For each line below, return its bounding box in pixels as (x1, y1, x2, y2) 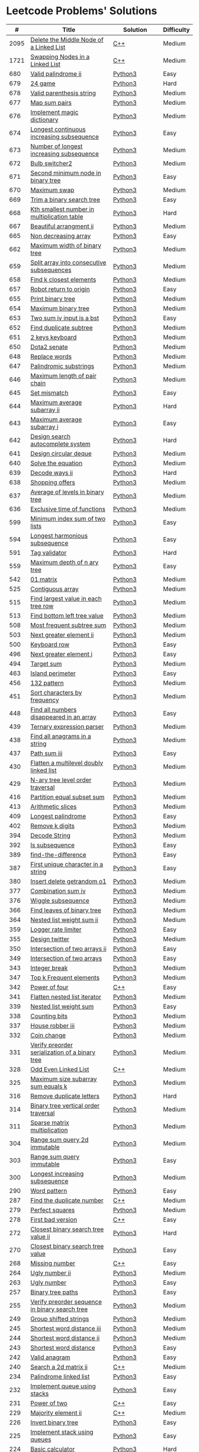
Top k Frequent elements (30, 973, 99, 981)
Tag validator (30, 548, 67, 557)
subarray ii (30, 406, 60, 414)
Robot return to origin (30, 285, 90, 293)
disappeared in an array (30, 712, 97, 721)
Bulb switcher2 (30, 159, 73, 167)
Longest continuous (30, 125, 86, 133)
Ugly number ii (30, 1268, 71, 1277)
